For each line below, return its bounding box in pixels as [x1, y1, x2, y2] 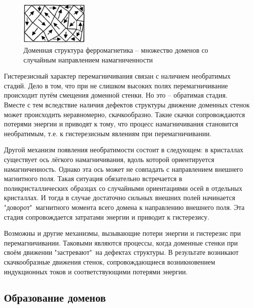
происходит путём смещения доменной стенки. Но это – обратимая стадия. [4, 90, 228, 100]
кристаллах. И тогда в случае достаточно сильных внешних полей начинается [4, 192, 235, 203]
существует [4, 154, 37, 164]
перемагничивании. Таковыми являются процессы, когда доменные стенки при [4, 237, 238, 247]
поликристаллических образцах [4, 185, 97, 192]
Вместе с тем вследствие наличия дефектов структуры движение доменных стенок [4, 100, 250, 109]
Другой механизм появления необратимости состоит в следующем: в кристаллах [4, 144, 244, 155]
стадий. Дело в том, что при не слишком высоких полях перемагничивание [4, 80, 228, 90]
